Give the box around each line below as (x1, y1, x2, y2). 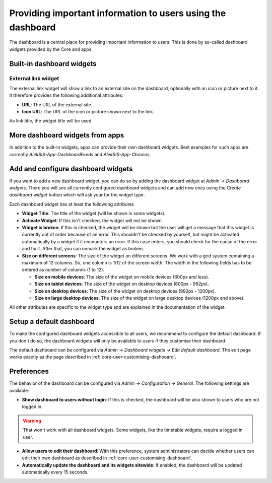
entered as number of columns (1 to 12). (22, 267, 105, 273)
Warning (23, 418, 41, 424)
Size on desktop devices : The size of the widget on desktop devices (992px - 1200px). (34, 288, 216, 294)
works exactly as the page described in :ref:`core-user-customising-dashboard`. (9, 354, 176, 360)
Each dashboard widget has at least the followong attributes (9, 201, 134, 207)
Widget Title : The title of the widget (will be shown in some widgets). (22, 211, 166, 217)
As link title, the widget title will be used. (9, 118, 93, 124)
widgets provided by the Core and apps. (9, 46, 93, 52)
